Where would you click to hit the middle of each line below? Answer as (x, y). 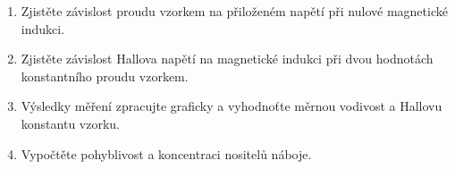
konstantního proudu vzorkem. (105, 76)
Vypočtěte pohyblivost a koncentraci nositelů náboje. (166, 153)
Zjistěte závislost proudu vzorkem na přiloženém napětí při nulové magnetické (234, 11)
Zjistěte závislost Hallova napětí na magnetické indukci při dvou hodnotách (227, 59)
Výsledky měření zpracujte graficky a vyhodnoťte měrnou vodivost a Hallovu (232, 106)
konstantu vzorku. (70, 123)
